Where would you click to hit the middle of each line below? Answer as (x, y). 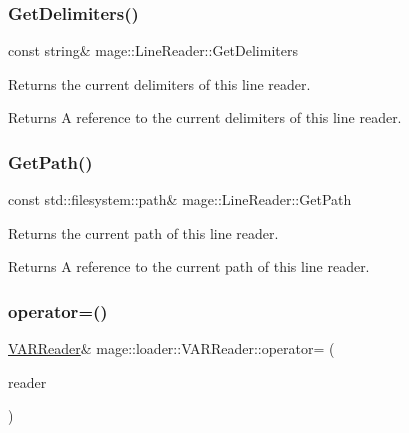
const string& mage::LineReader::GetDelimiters (153, 50)
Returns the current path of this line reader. (143, 232)
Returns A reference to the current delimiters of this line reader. (205, 117)
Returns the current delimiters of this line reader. (159, 83)
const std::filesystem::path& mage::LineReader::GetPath (180, 199)
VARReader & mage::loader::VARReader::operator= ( (171, 348)
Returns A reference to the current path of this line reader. (189, 266)
